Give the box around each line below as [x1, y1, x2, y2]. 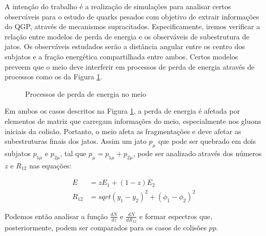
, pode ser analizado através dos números [133, 147, 262, 158]
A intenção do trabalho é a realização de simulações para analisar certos [5, 1, 231, 11]
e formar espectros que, [139, 210, 213, 221]
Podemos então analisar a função [5, 210, 108, 221]
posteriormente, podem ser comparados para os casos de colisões [5, 222, 207, 233]
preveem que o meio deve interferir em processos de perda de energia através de [5, 61, 255, 72]
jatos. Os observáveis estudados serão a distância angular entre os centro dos [5, 41, 245, 52]
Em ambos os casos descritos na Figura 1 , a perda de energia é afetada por [5, 105, 240, 116]
